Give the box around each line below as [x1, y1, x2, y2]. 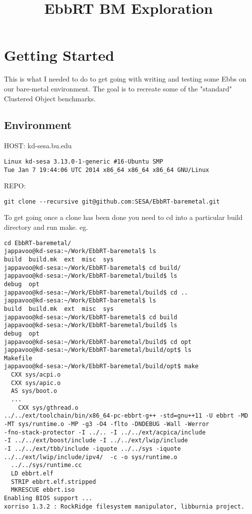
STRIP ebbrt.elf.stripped [11, 478, 96, 485]
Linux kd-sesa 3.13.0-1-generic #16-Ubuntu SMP [4, 158, 164, 165]
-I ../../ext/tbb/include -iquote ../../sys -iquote [4, 445, 181, 453]
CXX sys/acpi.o [11, 371, 61, 379]
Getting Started [4, 45, 115, 65]
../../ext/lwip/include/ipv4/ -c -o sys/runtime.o [4, 453, 177, 461]
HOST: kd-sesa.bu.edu [4, 140, 72, 151]
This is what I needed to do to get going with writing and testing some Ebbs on [4, 74, 247, 84]
